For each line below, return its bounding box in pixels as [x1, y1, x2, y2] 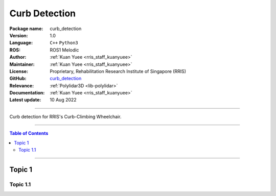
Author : [9, 54, 27, 60]
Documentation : [9, 90, 45, 96]
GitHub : [9, 76, 27, 82]
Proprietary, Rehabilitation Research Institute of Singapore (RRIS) [50, 68, 187, 74]
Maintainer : [9, 61, 35, 67]
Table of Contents [9, 130, 49, 136]
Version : [9, 32, 28, 38]
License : [9, 68, 28, 74]
